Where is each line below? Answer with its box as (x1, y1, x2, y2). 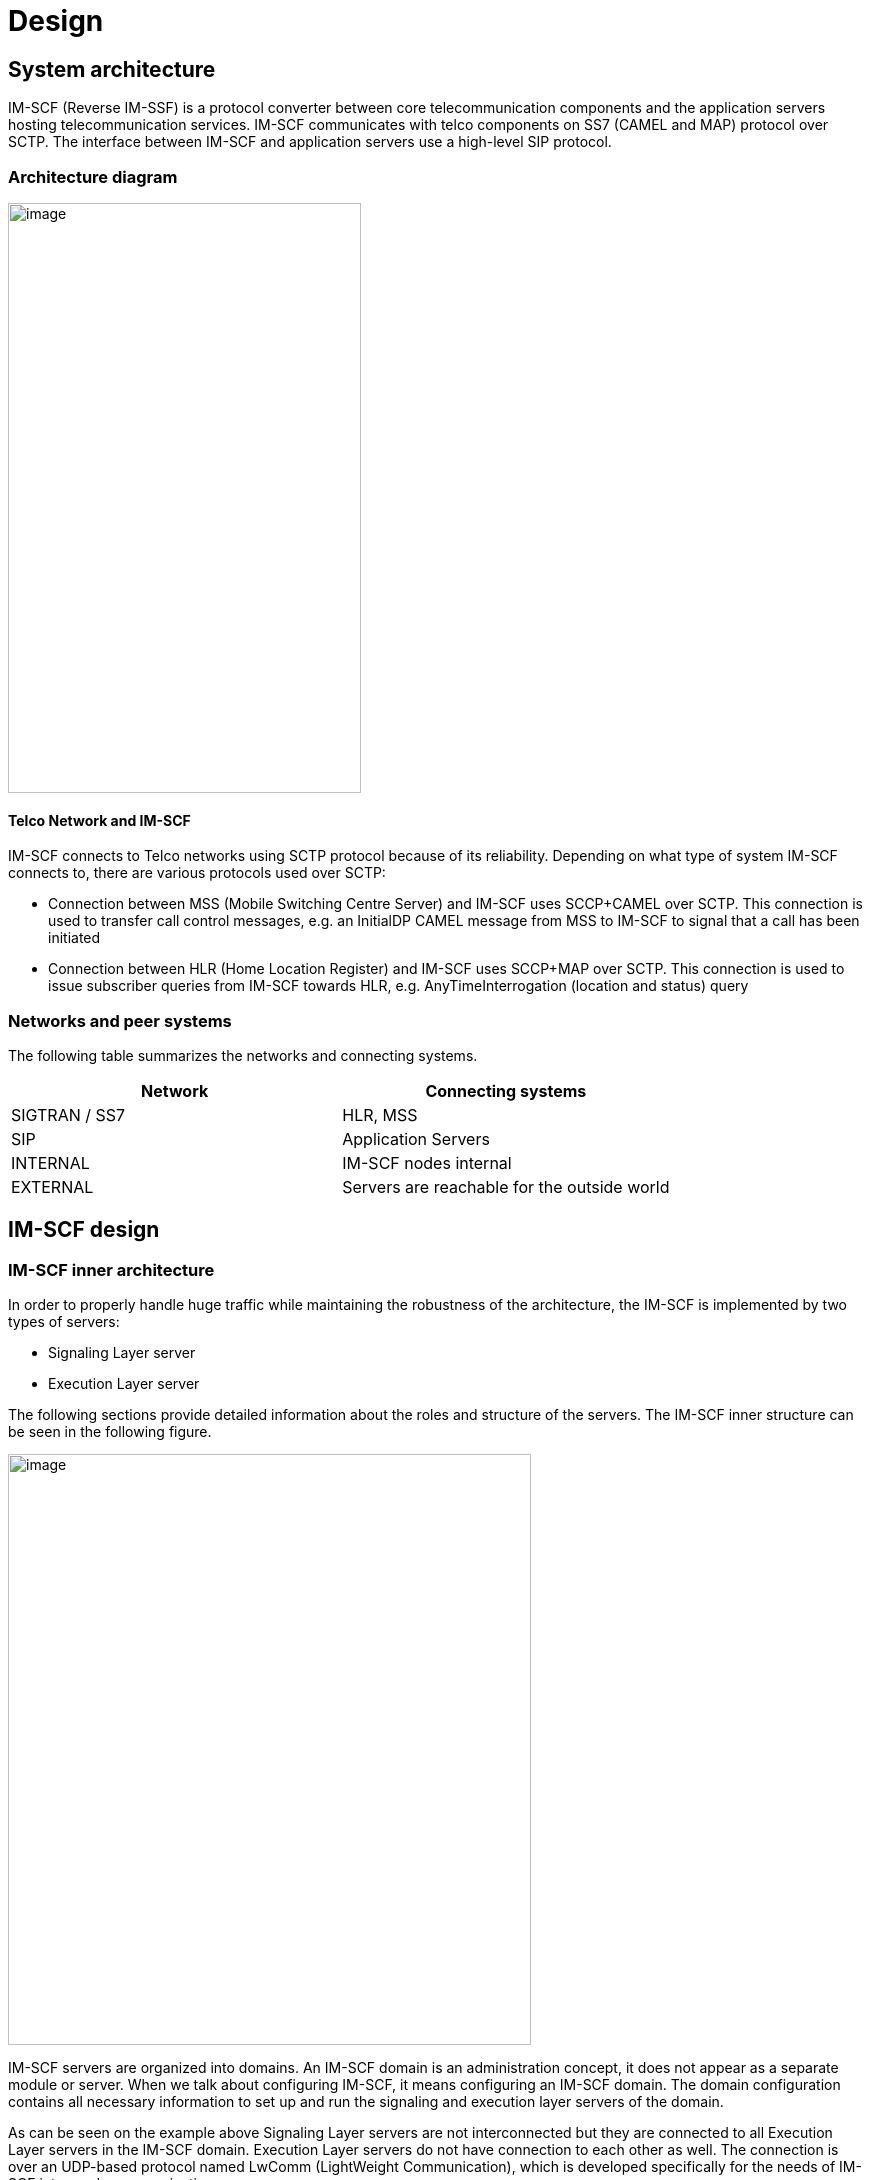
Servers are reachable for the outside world (342, 1176, 670, 1197)
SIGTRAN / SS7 (11, 1104, 126, 1125)
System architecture (8, 56, 216, 82)
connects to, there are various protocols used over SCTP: (8, 864, 386, 882)
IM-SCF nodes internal (342, 1152, 512, 1173)
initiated (48, 929, 101, 947)
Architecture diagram (8, 166, 178, 187)
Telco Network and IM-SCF (8, 811, 191, 829)
